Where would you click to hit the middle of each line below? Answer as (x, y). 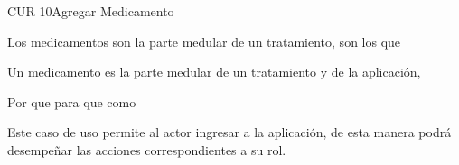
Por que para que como (72, 101)
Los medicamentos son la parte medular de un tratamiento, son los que (204, 41)
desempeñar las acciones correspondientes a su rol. (147, 149)
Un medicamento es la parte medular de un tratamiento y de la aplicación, (214, 72)
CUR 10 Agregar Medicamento (91, 11)
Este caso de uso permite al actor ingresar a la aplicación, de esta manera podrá (229, 132)
